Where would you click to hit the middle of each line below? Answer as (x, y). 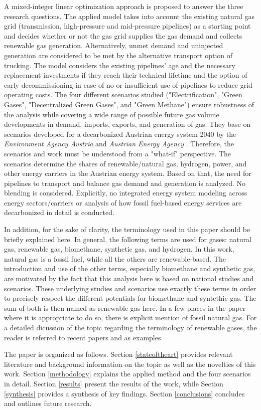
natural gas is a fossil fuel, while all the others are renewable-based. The (115, 258)
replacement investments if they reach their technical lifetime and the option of (126, 75)
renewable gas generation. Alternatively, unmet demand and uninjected (114, 45)
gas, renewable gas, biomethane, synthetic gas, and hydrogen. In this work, (119, 249)
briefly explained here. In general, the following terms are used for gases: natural (128, 239)
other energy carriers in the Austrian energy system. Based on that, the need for (128, 173)
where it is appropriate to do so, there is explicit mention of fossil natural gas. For (130, 318)
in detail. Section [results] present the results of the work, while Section (114, 383)
